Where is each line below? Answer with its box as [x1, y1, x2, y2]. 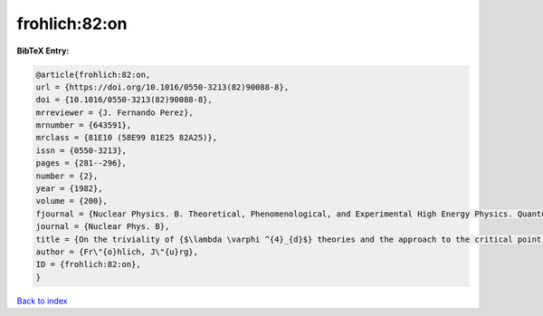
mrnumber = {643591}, [35, 120, 132, 130]
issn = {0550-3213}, [35, 145, 127, 156]
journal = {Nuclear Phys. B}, [35, 222, 170, 232]
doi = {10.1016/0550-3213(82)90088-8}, [35, 95, 213, 105]
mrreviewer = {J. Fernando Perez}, [35, 107, 194, 118]
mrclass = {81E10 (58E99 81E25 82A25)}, [35, 132, 217, 143]
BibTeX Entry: [16, 45, 70, 56]
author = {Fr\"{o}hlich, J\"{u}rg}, [35, 247, 199, 257]
